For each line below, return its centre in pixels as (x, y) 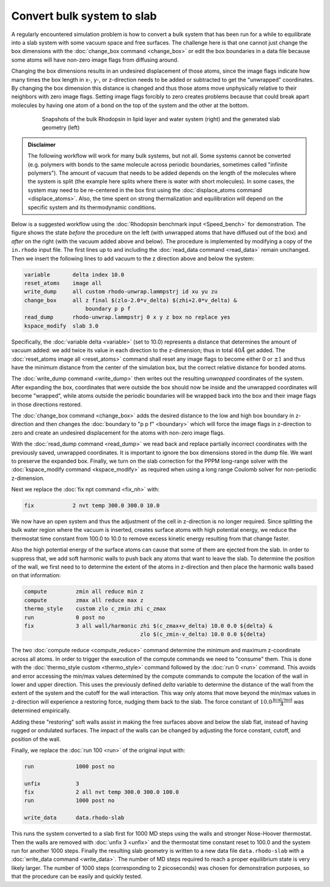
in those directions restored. (47, 404)
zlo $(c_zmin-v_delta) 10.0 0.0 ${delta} (203, 635)
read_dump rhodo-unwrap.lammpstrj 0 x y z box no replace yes (127, 317)
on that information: (36, 575)
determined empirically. (41, 711)
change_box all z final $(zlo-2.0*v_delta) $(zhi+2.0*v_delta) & (130, 300)
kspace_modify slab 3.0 (61, 326)
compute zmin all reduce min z (84, 592)
